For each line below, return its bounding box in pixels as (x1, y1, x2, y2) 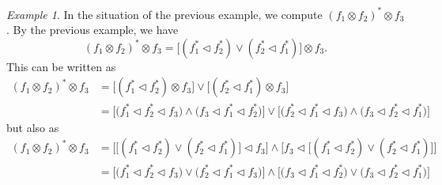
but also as (6, 119, 59, 135)
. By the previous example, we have (6, 21, 179, 38)
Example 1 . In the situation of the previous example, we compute (6, 6, 323, 22)
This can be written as (6, 58, 116, 74)
